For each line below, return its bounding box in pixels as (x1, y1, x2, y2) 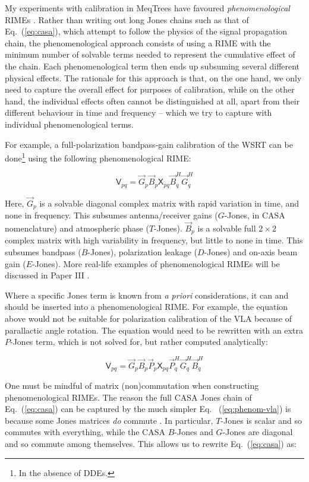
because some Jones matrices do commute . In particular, (5, 414, 213, 426)
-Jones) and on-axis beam (204, 246, 298, 258)
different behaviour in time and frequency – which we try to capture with (5, 106, 272, 119)
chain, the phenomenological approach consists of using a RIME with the (5, 36, 271, 49)
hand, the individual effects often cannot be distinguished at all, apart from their (5, 94, 300, 107)
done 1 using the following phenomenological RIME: (5, 150, 191, 164)
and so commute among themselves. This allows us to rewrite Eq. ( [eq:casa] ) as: (5, 437, 297, 449)
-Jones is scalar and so (220, 414, 302, 426)
